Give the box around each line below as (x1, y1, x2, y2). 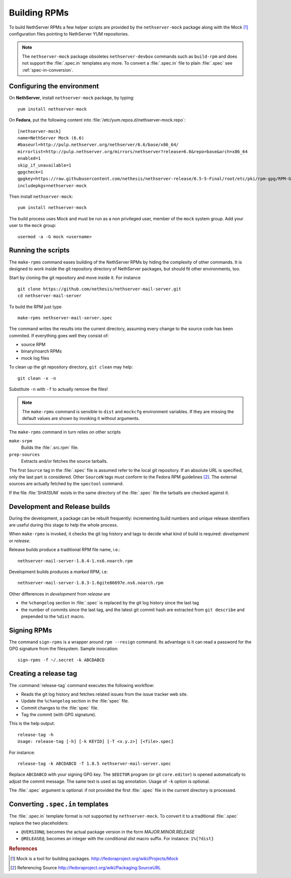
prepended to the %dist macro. (21, 613, 85, 619)
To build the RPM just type (9, 304, 62, 310)
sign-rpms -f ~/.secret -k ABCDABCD (17, 657, 105, 663)
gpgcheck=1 (17, 169, 44, 175)
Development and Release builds (9, 502, 111, 510)
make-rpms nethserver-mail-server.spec (17, 315, 113, 320)
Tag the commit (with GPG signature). (21, 712, 97, 718)
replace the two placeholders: (9, 820, 69, 826)
